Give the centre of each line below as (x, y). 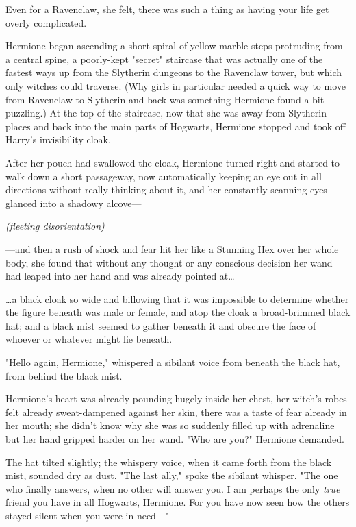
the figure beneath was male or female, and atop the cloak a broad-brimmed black (178, 312)
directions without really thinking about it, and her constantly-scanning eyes (166, 189)
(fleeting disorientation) (55, 226)
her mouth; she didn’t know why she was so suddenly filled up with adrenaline (170, 425)
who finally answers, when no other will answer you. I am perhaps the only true (173, 488)
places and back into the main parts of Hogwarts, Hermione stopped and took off (176, 126)
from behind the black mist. (64, 375)
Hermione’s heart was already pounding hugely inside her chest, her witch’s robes (176, 399)
